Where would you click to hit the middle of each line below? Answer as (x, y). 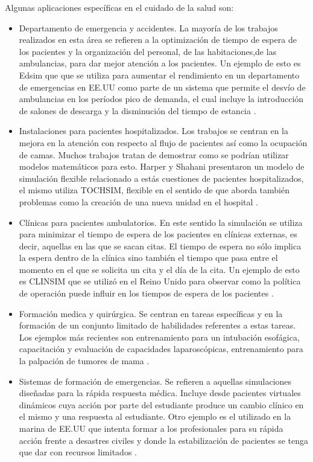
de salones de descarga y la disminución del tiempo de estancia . (138, 110)
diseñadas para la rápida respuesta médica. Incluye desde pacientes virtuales (160, 393)
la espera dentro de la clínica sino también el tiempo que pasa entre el (148, 258)
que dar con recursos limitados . (78, 452)
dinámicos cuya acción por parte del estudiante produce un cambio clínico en (161, 404)
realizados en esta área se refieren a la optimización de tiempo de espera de (158, 40)
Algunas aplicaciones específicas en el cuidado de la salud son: (119, 7)
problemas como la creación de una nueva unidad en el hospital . (138, 201)
